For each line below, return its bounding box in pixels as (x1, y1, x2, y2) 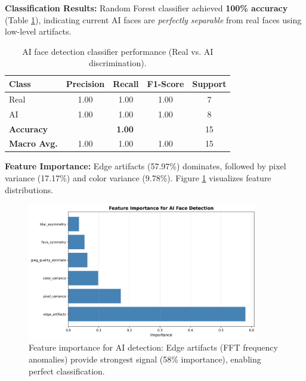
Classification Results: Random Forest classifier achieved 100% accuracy (5, 2, 288, 14)
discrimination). (88, 57, 147, 69)
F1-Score (147, 77, 184, 89)
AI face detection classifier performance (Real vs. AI (22, 45, 214, 57)
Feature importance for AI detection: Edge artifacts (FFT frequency (29, 341, 278, 354)
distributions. (5, 183, 54, 196)
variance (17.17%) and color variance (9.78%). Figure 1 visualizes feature (5, 172, 271, 184)
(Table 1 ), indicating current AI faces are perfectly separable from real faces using (5, 13, 302, 26)
